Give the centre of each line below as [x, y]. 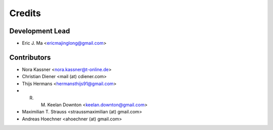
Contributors [30, 57]
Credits [25, 13]
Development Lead [40, 31]
